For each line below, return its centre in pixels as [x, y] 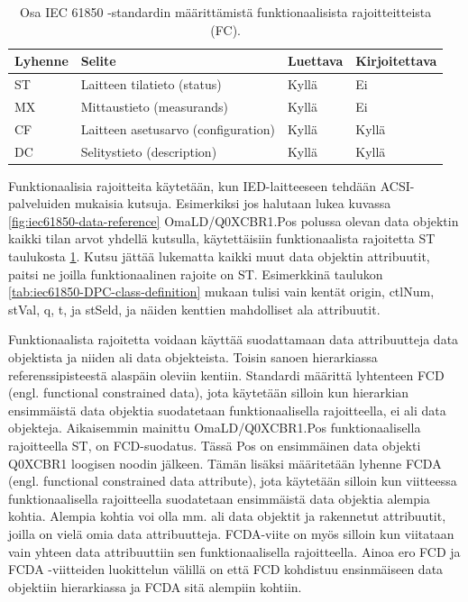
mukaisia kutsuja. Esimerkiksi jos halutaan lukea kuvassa [233, 203]
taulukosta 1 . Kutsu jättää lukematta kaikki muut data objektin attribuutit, [219, 256]
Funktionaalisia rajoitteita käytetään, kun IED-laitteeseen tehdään [193, 185]
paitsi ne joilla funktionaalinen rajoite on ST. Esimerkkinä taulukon [196, 274]
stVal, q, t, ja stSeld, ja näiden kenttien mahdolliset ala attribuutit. [194, 309]
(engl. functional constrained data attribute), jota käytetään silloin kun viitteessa [233, 481]
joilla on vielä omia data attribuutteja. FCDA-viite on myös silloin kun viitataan [231, 533]
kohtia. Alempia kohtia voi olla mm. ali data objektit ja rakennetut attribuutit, [227, 516]
